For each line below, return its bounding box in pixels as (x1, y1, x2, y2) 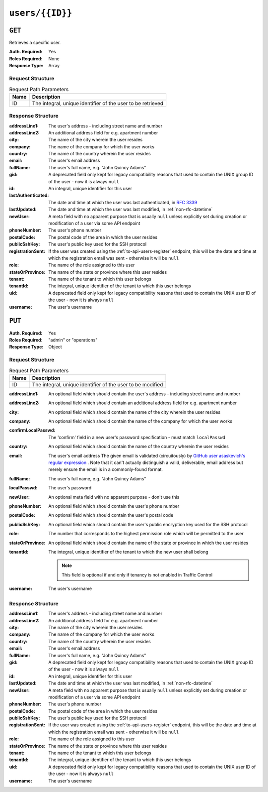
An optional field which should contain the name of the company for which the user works (48, 418, 233, 424)
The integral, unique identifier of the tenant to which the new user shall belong (48, 549, 208, 555)
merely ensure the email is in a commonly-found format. (48, 466, 163, 472)
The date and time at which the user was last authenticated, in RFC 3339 (48, 199, 198, 205)
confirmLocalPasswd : (9, 427, 56, 433)
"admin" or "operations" (48, 337, 98, 343)
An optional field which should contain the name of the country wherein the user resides (48, 444, 229, 450)
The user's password (48, 485, 92, 491)
